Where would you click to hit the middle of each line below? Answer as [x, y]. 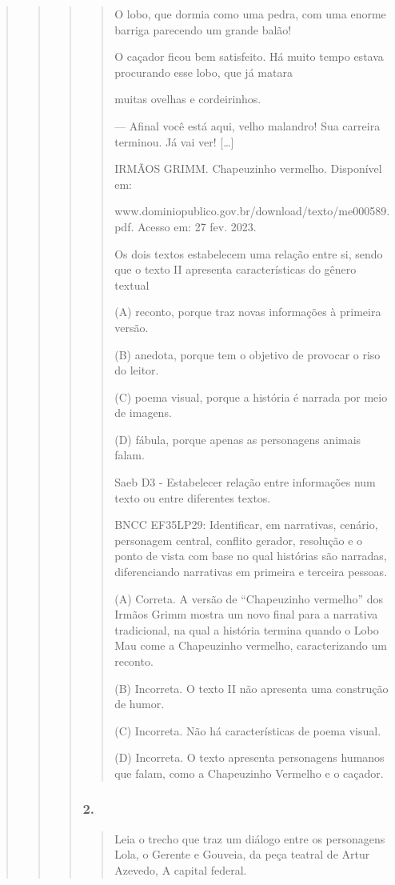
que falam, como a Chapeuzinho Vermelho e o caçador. [249, 773]
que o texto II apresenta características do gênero [235, 269]
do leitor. [137, 370]
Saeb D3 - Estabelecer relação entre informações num [245, 482]
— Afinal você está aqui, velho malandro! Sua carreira [247, 125]
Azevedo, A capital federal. [181, 869]
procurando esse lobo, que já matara [203, 72]
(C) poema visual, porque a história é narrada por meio [251, 396]
